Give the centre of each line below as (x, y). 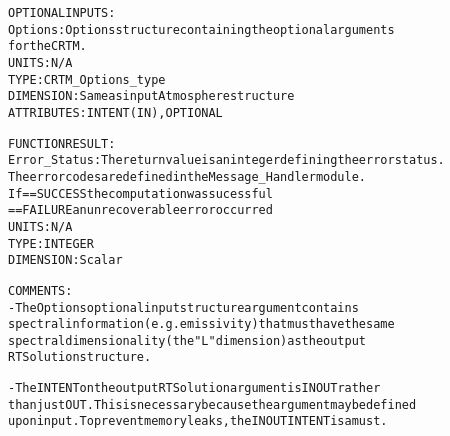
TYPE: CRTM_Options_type (87, 79)
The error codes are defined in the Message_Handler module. (187, 176)
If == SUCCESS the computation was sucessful (140, 193)
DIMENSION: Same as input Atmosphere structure (151, 96)
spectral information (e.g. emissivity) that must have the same (201, 324)
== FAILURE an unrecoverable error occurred (140, 210)
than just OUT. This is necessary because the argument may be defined (212, 404)
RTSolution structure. (80, 357)
